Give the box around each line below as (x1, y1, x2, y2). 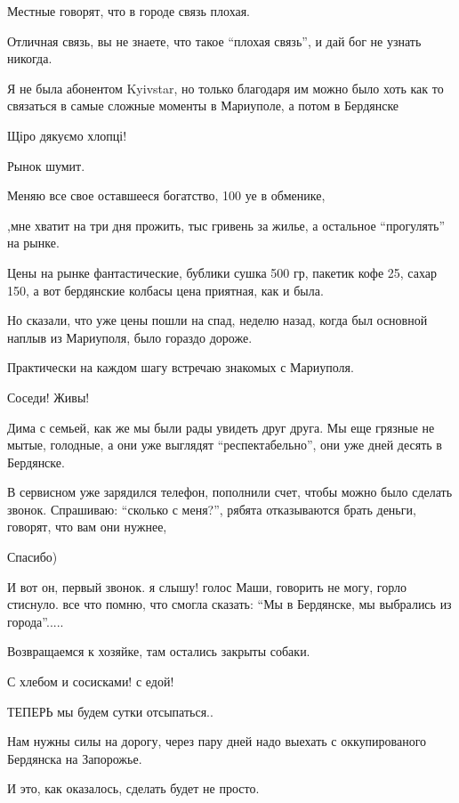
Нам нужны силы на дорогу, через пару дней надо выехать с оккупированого (7, 732, 427, 750)
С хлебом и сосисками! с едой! (7, 672, 174, 691)
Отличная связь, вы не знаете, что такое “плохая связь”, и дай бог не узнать (7, 31, 422, 50)
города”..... (7, 612, 64, 630)
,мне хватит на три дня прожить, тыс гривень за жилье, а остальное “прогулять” (7, 215, 446, 234)
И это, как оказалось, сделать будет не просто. (7, 779, 260, 798)
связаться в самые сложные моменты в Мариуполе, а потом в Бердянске (7, 96, 399, 115)
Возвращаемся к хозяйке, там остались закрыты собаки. (7, 642, 310, 661)
